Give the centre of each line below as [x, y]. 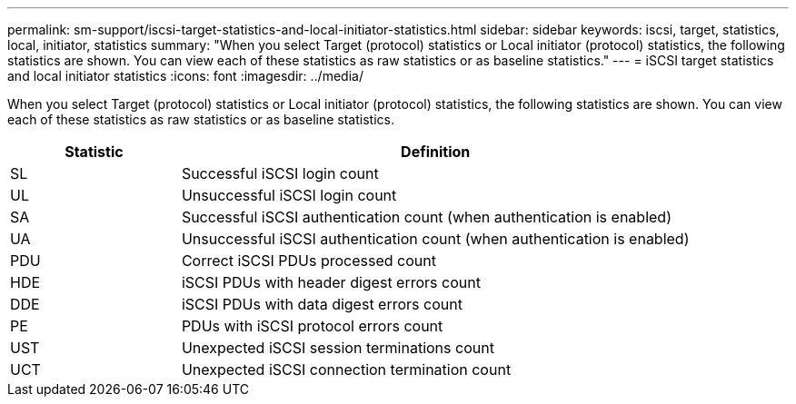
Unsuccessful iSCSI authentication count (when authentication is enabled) [435, 239]
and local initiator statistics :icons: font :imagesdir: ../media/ [185, 76]
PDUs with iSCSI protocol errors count [312, 326]
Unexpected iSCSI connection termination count [346, 370]
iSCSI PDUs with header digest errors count [331, 282]
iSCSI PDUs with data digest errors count [322, 304]
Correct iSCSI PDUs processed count [308, 261]
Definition [436, 152]
